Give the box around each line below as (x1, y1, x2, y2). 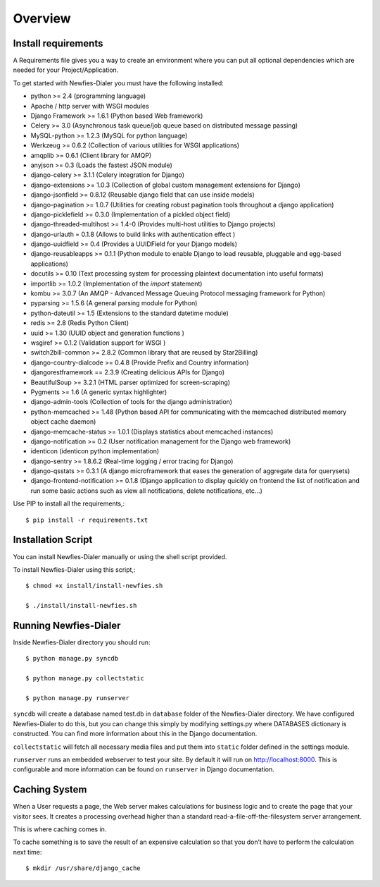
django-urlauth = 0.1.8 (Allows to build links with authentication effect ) (30, 230, 236, 238)
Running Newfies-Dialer (13, 619, 121, 631)
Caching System (13, 783, 87, 796)
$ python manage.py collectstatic (25, 674, 144, 683)
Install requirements (13, 37, 103, 49)
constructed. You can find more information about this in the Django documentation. (13, 730, 258, 738)
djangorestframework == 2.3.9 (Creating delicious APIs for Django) (30, 368, 225, 377)
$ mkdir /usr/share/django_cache (25, 864, 141, 872)
